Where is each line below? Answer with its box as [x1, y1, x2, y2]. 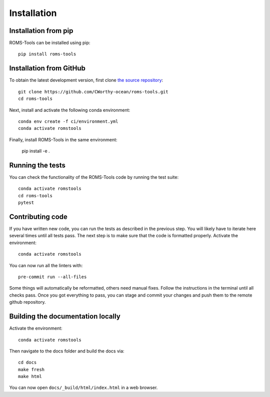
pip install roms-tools [18, 51, 76, 57]
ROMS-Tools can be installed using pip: [9, 40, 90, 46]
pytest [18, 200, 34, 206]
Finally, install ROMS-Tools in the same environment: [9, 136, 117, 142]
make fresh [18, 367, 45, 372]
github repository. [9, 299, 46, 305]
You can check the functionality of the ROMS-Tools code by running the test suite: [9, 174, 179, 180]
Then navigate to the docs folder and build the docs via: [9, 348, 124, 354]
